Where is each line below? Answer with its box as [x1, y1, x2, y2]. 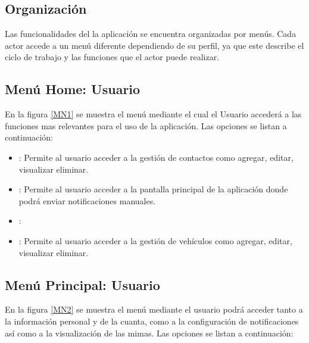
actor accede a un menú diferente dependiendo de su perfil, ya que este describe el [5, 39, 304, 51]
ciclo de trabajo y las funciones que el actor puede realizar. [5, 51, 220, 63]
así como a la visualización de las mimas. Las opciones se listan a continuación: [5, 326, 294, 339]
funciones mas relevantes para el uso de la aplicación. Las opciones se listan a [5, 119, 287, 132]
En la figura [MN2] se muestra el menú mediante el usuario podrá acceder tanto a [5, 303, 303, 316]
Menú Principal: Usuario [5, 275, 160, 294]
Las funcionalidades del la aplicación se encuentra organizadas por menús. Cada [5, 27, 296, 40]
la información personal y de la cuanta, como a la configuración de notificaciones [5, 314, 299, 327]
